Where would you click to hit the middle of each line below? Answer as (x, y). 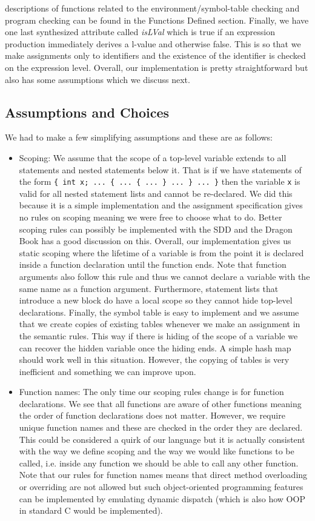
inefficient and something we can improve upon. (108, 371)
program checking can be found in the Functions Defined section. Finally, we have (157, 20)
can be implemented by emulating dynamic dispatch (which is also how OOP (162, 498)
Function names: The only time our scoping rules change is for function (151, 392)
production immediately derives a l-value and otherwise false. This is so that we (153, 43)
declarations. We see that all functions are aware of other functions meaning (160, 403)
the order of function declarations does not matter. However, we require (152, 415)
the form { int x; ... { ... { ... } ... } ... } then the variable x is (160, 181)
